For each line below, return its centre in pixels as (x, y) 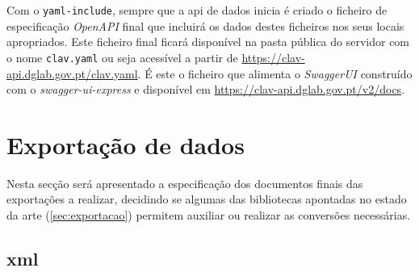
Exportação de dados (126, 144)
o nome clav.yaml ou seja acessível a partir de (122, 57)
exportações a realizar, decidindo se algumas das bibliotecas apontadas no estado (207, 199)
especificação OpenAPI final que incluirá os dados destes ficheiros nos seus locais (205, 25)
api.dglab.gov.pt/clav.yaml (72, 73)
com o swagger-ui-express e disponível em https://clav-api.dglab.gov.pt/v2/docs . (206, 89)
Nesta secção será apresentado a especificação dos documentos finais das (185, 183)
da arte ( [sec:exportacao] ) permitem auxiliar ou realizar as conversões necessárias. (209, 215)
